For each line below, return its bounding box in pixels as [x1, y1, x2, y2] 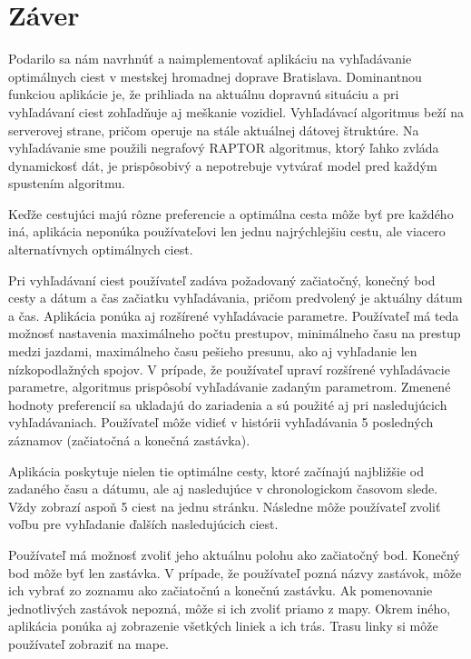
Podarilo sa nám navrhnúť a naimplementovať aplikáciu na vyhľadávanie [8, 49, 412, 68]
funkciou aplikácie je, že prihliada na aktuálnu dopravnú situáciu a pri [8, 85, 399, 104]
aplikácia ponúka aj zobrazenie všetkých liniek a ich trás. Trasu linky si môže [8, 616, 438, 635]
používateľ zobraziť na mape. [8, 634, 169, 653]
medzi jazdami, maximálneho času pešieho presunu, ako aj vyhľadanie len [8, 342, 417, 361]
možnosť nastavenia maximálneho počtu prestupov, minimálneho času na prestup [8, 324, 461, 343]
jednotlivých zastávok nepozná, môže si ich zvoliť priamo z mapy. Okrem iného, [8, 598, 451, 617]
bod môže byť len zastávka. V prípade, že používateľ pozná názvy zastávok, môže [8, 563, 462, 582]
